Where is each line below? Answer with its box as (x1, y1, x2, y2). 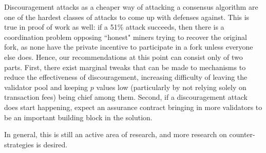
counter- (229, 129, 255, 140)
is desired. (36, 139, 68, 149)
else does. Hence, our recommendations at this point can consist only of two (4, 51, 243, 62)
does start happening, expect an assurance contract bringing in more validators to (4, 101, 262, 112)
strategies (4, 139, 34, 149)
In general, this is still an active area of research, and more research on (4, 129, 227, 140)
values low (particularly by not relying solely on (96, 81, 246, 92)
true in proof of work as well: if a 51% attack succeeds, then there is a (4, 21, 224, 32)
